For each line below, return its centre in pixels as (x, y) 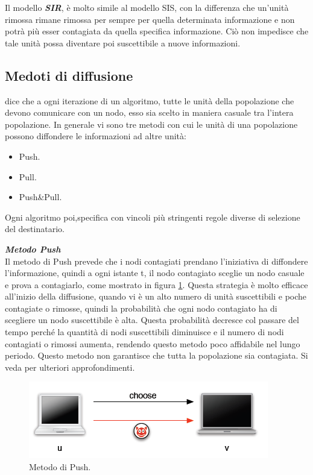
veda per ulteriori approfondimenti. (70, 367)
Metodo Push (33, 249)
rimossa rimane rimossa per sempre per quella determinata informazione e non (150, 19)
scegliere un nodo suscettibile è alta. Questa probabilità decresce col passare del (152, 320)
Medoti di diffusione (69, 75)
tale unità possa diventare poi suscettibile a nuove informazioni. (123, 42)
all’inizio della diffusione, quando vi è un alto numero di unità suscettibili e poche (156, 296)
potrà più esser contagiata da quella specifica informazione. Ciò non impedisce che (157, 31)
